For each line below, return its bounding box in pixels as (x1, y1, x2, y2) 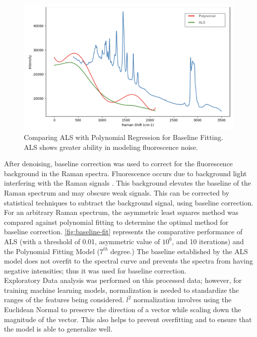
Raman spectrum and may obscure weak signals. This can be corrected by (4, 187, 230, 198)
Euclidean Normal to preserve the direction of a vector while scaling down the (4, 304, 241, 315)
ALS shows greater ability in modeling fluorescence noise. (24, 141, 198, 152)
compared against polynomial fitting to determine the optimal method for (4, 216, 229, 227)
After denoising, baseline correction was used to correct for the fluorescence (4, 158, 233, 169)
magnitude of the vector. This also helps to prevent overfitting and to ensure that (4, 314, 252, 324)
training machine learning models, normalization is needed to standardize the (4, 284, 239, 295)
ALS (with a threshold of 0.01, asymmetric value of (4, 236, 160, 246)
